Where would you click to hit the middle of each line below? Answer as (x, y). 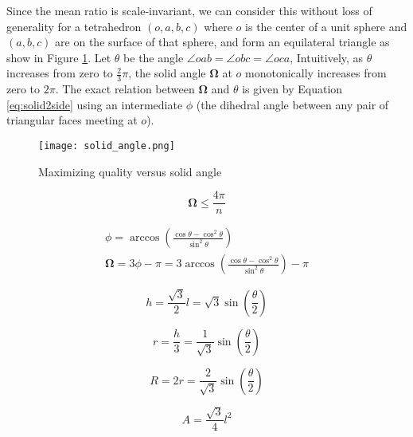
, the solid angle (167, 73)
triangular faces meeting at (72, 120)
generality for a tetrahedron (74, 26)
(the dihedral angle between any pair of (292, 104)
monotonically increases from (316, 73)
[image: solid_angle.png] (107, 146)
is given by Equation (292, 89)
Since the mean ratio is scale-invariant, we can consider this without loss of (189, 10)
